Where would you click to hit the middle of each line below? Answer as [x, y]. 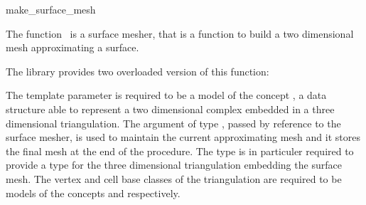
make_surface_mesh [51, 9]
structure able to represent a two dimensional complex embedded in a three [170, 109]
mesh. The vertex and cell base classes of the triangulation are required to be [174, 178]
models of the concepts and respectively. [93, 193]
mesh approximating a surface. [72, 47]
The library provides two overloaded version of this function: [138, 71]
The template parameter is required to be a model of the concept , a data [166, 95]
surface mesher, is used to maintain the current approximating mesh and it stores [183, 137]
